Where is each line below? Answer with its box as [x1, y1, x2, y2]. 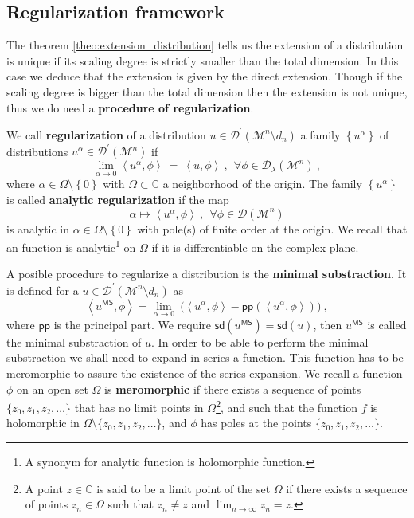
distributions [6, 143, 68, 159]
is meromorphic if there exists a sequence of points [104, 380, 361, 397]
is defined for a [6, 281, 79, 298]
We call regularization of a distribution [6, 126, 206, 143]
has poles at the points [201, 414, 312, 431]
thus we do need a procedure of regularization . [6, 99, 254, 116]
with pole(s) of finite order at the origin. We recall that [137, 220, 408, 237]
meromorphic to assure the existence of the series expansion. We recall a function [6, 364, 403, 381]
